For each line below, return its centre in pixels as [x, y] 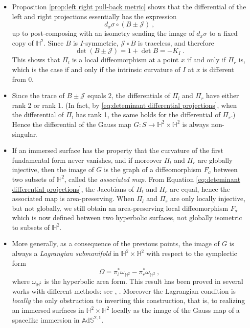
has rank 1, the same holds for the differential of [148, 114]
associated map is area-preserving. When [73, 198]
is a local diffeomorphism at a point [125, 60]
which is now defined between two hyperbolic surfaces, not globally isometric [127, 217]
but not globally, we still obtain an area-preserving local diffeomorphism [120, 208]
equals [97, 95]
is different [218, 69]
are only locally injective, [208, 198]
